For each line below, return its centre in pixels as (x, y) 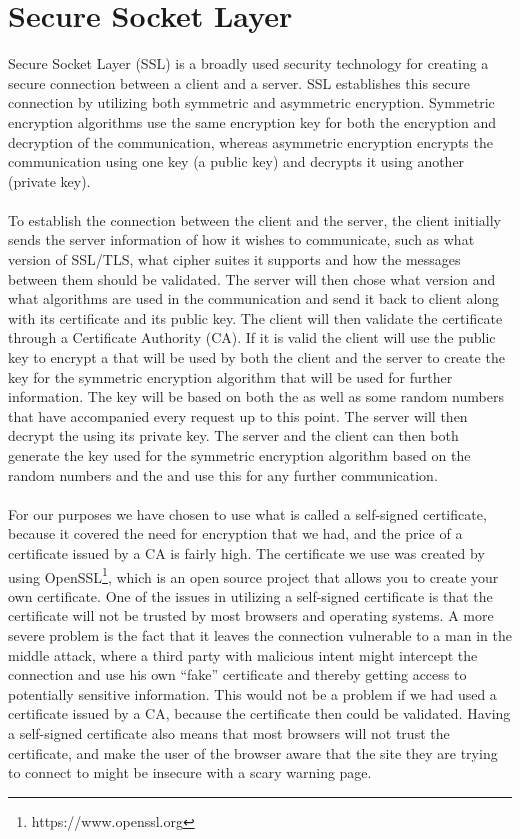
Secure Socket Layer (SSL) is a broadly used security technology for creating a (248, 63)
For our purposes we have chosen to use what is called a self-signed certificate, (247, 513)
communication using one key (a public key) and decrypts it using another (236, 161)
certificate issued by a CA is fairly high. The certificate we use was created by (246, 552)
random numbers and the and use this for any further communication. (223, 474)
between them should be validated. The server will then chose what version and (252, 278)
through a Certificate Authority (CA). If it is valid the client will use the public (252, 337)
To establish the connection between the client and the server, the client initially (255, 219)
